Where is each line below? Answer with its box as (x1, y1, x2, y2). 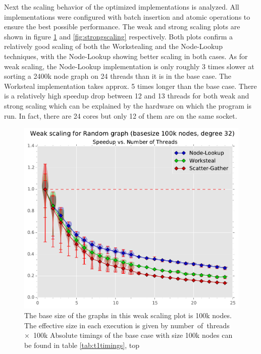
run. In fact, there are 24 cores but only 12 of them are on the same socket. (4, 110, 237, 121)
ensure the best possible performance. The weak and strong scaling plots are (4, 21, 240, 32)
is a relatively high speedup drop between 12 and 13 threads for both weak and (4, 90, 249, 101)
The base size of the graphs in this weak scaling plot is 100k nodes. (24, 310, 232, 321)
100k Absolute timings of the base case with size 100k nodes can (33, 330, 233, 340)
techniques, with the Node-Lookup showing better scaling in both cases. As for (4, 50, 248, 61)
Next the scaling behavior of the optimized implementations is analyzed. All (4, 2, 239, 12)
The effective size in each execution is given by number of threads (24, 320, 230, 330)
